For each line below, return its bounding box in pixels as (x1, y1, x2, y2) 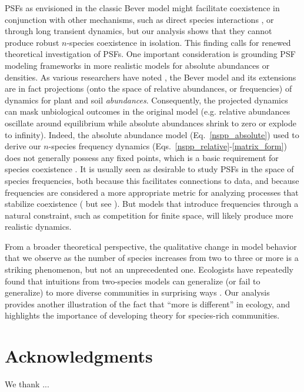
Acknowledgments (5, 344, 153, 368)
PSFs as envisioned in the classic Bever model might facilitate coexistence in (5, 2, 280, 14)
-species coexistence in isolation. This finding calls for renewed (66, 36, 291, 48)
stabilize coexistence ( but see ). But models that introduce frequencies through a (5, 197, 299, 210)
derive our (5, 140, 41, 152)
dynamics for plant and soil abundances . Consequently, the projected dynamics (5, 93, 288, 106)
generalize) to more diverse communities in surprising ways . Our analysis (5, 286, 270, 299)
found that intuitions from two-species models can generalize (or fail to (5, 274, 260, 287)
